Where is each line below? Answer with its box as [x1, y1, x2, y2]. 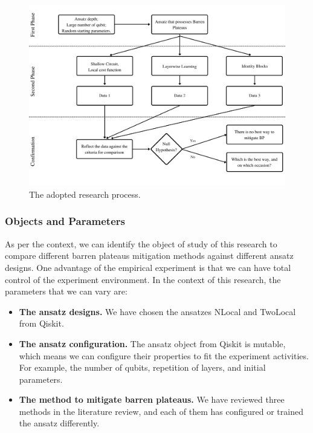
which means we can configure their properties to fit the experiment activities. [19, 349, 309, 362]
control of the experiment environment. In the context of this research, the [5, 273, 281, 285]
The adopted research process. [29, 187, 141, 200]
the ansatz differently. [19, 417, 100, 429]
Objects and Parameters [5, 213, 125, 229]
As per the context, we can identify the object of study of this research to [5, 237, 277, 250]
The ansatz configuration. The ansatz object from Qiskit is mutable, [19, 337, 286, 350]
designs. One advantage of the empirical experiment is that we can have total [5, 261, 291, 273]
